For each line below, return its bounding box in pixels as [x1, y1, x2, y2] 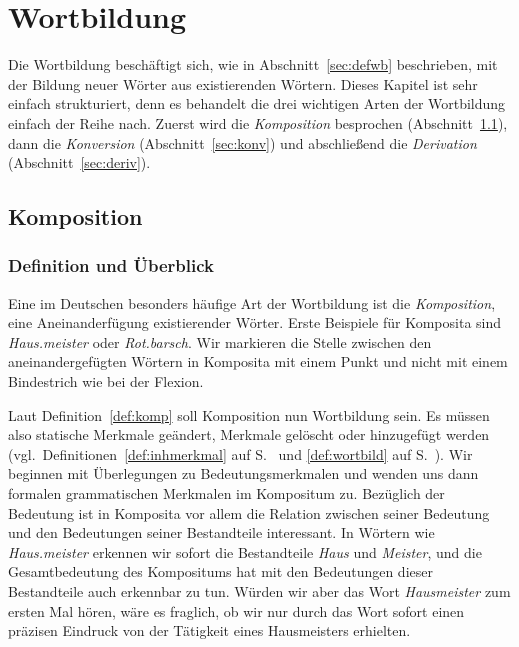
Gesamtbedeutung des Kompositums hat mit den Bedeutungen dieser [8, 561, 433, 582]
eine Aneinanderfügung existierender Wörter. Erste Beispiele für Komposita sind [8, 312, 502, 333]
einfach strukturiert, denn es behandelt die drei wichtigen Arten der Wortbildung [8, 93, 506, 114]
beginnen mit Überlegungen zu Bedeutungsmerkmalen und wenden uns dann [8, 463, 479, 484]
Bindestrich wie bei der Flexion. [8, 371, 204, 392]
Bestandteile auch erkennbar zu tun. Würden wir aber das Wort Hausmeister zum [8, 581, 511, 601]
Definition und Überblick [8, 253, 214, 278]
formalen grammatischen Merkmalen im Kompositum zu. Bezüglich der [8, 483, 445, 504]
